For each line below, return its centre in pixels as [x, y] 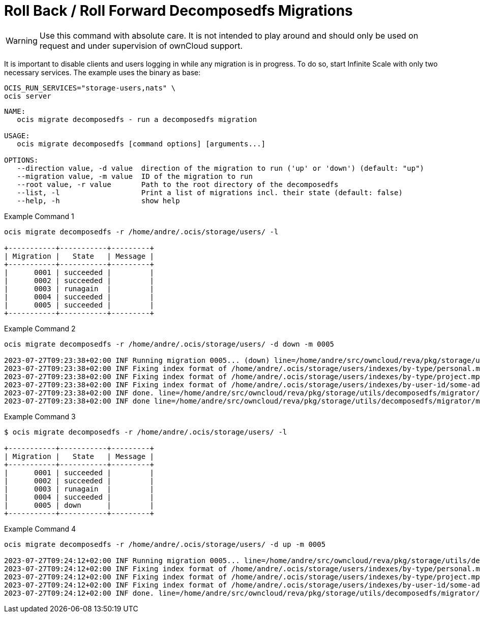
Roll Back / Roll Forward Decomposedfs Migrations [178, 11]
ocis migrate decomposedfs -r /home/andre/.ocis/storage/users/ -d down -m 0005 [169, 344]
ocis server [28, 96]
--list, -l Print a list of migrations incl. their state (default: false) [210, 192]
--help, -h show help [98, 200]
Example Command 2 [40, 328]
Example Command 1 [39, 216]
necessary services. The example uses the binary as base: [102, 72]
